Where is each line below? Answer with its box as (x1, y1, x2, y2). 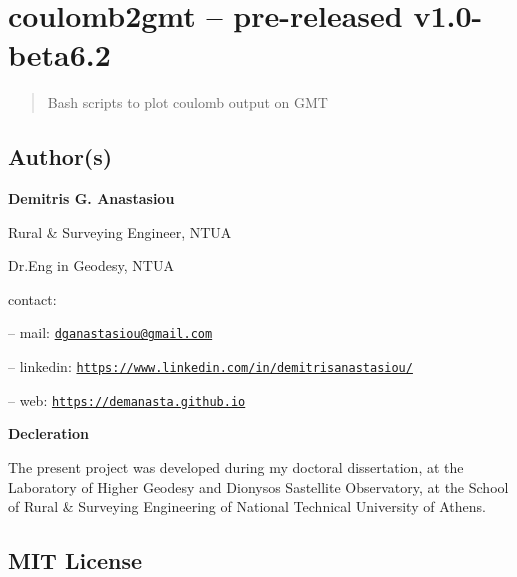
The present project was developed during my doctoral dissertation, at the (8, 457, 464, 478)
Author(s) (8, 141, 113, 172)
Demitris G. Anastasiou (8, 188, 175, 209)
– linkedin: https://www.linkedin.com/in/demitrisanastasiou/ (8, 356, 413, 377)
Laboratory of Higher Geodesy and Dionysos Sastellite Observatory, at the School (8, 476, 509, 497)
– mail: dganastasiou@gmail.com (8, 322, 213, 343)
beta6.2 (8, 34, 111, 75)
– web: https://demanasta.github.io (8, 389, 246, 410)
